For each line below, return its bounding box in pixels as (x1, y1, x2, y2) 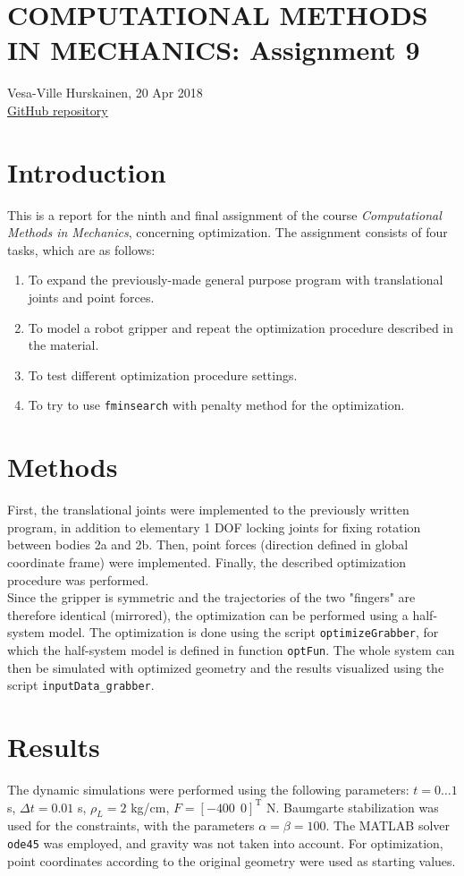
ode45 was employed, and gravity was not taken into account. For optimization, (7, 833, 443, 852)
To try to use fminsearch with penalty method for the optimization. (28, 395, 405, 414)
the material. (28, 336, 99, 354)
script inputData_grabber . (7, 676, 155, 694)
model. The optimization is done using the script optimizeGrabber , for (48, 623, 439, 642)
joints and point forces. (28, 288, 155, 306)
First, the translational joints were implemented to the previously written (7, 500, 409, 519)
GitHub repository (7, 100, 108, 119)
